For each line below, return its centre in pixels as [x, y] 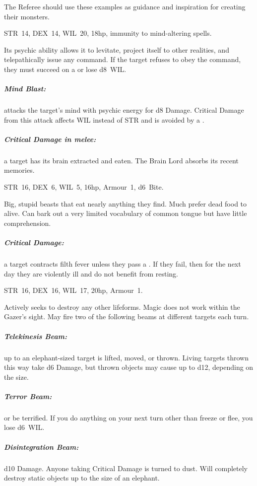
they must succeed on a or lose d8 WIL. [65, 69]
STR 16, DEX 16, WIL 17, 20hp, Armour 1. [73, 290]
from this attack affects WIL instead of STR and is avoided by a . [104, 119]
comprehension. [28, 223]
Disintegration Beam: [41, 447]
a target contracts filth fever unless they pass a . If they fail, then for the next [123, 264]
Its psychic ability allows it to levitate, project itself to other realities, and [117, 49]
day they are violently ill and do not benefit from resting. [91, 273]
